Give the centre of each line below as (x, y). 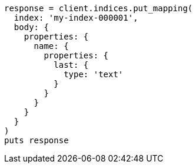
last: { (71, 65)
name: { (51, 46)
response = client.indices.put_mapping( (99, 8)
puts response (36, 140)
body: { (31, 27)
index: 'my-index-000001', (76, 18)
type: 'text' (94, 74)
